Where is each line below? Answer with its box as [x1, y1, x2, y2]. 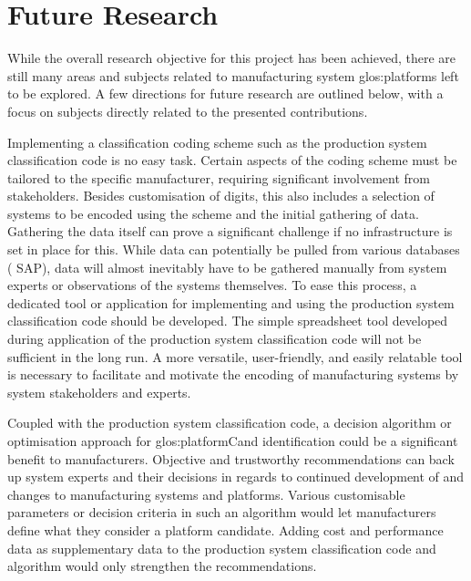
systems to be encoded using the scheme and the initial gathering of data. [7, 203, 419, 223]
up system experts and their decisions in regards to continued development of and [7, 467, 465, 486]
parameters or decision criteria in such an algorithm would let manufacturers [7, 503, 436, 522]
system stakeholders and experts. [7, 382, 191, 401]
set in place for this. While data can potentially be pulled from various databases [7, 240, 460, 259]
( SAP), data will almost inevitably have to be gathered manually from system [7, 257, 447, 276]
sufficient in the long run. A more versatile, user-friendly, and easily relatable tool [7, 347, 463, 366]
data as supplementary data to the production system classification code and [7, 538, 436, 557]
